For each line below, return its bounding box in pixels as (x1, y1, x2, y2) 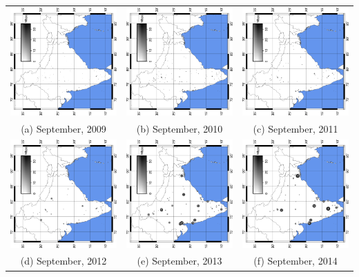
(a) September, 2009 (21, 122, 106, 136)
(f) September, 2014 (253, 254, 338, 268)
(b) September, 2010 (136, 122, 223, 136)
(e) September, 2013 (137, 254, 222, 268)
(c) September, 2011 (253, 122, 338, 136)
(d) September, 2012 (20, 254, 107, 268)
